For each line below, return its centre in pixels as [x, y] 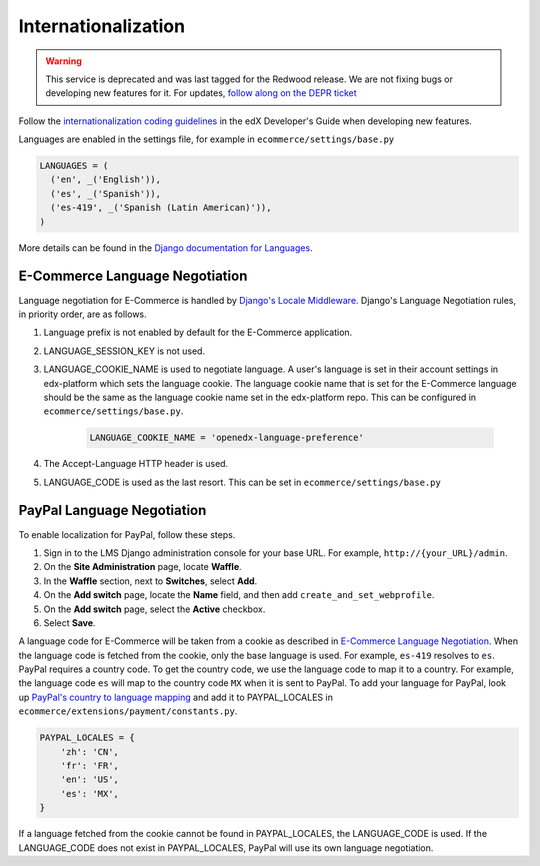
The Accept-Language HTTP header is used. [136, 464]
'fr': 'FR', [90, 765]
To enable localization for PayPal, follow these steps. [127, 534]
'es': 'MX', [90, 793]
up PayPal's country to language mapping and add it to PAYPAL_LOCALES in [176, 697]
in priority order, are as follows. [82, 314]
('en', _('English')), [106, 179]
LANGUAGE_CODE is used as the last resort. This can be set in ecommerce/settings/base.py [242, 482]
